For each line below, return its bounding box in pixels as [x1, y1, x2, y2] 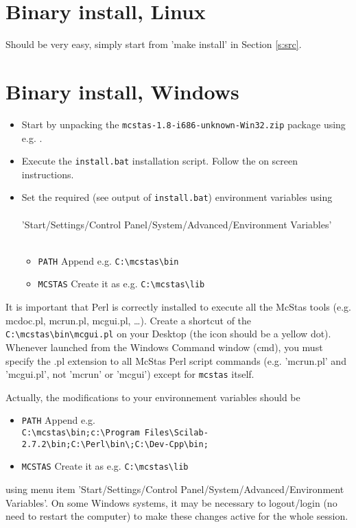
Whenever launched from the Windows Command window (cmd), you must [5, 339, 323, 354]
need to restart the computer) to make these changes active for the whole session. [5, 509, 348, 523]
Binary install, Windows [5, 77, 239, 105]
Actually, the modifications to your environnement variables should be [5, 389, 300, 404]
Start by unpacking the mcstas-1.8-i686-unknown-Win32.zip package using [21, 117, 346, 131]
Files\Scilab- [144, 428, 209, 438]
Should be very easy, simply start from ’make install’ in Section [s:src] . [5, 37, 302, 51]
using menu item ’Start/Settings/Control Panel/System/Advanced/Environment [5, 482, 344, 496]
